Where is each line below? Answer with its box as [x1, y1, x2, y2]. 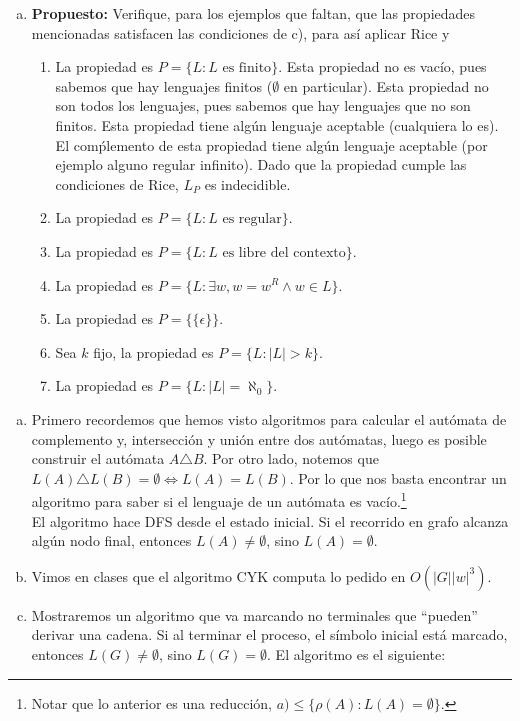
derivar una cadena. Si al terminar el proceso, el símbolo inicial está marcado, [31, 624, 508, 645]
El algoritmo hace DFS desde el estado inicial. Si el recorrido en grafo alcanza [31, 510, 509, 531]
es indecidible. [204, 173, 291, 194]
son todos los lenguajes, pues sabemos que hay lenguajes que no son [55, 95, 471, 116]
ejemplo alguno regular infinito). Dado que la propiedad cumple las [55, 154, 467, 175]
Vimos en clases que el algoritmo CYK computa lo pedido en [31, 565, 406, 586]
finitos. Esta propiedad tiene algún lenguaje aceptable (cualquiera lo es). [55, 114, 499, 135]
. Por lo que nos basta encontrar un [289, 467, 507, 488]
